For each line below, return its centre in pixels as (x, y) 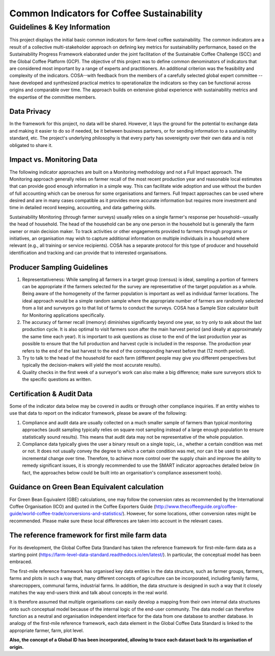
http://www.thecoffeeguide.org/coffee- (197, 506)
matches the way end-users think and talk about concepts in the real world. (89, 592)
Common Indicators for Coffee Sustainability (106, 13)
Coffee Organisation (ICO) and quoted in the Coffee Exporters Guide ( (82, 506)
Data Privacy (30, 111)
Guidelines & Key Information (60, 27)
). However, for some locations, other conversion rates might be (189, 514)
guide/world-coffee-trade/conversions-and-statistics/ (66, 514)
